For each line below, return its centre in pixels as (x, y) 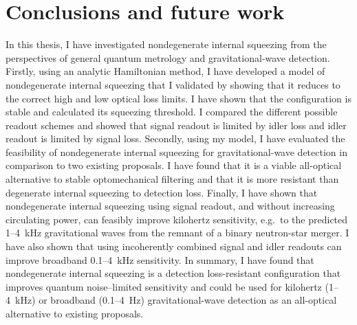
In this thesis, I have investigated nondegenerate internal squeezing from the (166, 44)
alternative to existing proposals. (75, 313)
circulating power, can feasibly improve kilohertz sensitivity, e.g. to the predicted (177, 219)
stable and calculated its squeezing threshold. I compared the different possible (172, 112)
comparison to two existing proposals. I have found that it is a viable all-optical (174, 165)
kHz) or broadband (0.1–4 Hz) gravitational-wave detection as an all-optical (176, 300)
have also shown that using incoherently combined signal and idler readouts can (174, 246)
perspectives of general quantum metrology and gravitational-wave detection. (168, 57)
